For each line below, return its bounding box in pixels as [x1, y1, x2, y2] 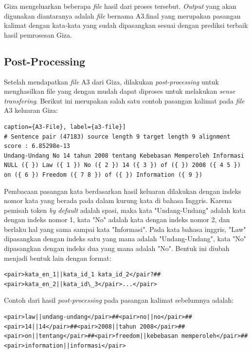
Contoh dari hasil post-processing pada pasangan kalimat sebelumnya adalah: [4, 295, 234, 305]
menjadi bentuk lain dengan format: [4, 252, 111, 263]
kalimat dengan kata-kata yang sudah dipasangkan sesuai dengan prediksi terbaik [4, 20, 248, 30]
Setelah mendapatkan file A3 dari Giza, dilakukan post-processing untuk [4, 76, 219, 86]
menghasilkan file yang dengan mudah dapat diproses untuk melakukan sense [4, 86, 235, 96]
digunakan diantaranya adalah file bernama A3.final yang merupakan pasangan [4, 10, 241, 21]
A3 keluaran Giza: [4, 105, 58, 115]
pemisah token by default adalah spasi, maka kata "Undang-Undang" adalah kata [4, 205, 246, 215]
